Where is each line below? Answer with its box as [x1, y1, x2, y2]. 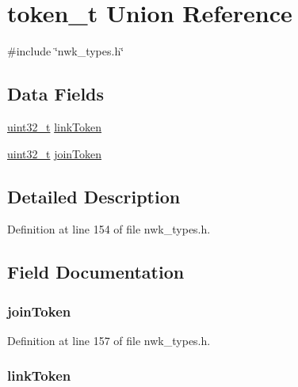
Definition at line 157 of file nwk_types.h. [7, 332, 211, 348]
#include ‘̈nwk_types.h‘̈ [7, 43, 124, 59]
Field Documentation [7, 260, 185, 284]
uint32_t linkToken [7, 118, 102, 135]
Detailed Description [7, 184, 181, 208]
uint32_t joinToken [7, 145, 102, 161]
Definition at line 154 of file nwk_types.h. [7, 221, 211, 237]
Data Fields [7, 82, 105, 106]
